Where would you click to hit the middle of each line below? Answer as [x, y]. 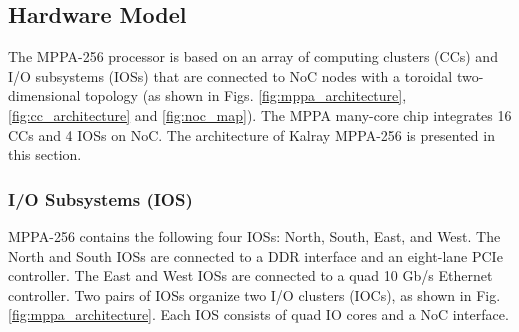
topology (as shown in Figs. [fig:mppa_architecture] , [246, 95]
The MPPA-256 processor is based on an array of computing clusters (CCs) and [253, 56]
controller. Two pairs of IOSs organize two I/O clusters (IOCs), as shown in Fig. [254, 294]
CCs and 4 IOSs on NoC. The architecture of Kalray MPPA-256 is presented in [251, 134]
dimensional [44, 95]
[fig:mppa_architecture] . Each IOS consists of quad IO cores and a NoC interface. [258, 314]
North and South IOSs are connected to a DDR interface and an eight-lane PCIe [255, 255]
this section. [45, 154]
